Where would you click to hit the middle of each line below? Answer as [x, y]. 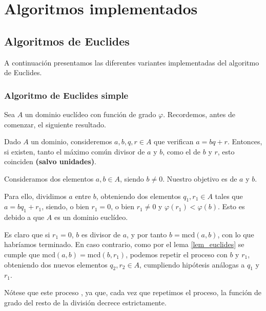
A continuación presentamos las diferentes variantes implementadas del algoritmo [132, 62]
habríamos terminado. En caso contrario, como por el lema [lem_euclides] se [124, 244]
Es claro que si [27, 234]
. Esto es [231, 206]
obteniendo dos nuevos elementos [56, 264]
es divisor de [101, 234]
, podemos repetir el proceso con [177, 254]
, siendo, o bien [65, 206]
